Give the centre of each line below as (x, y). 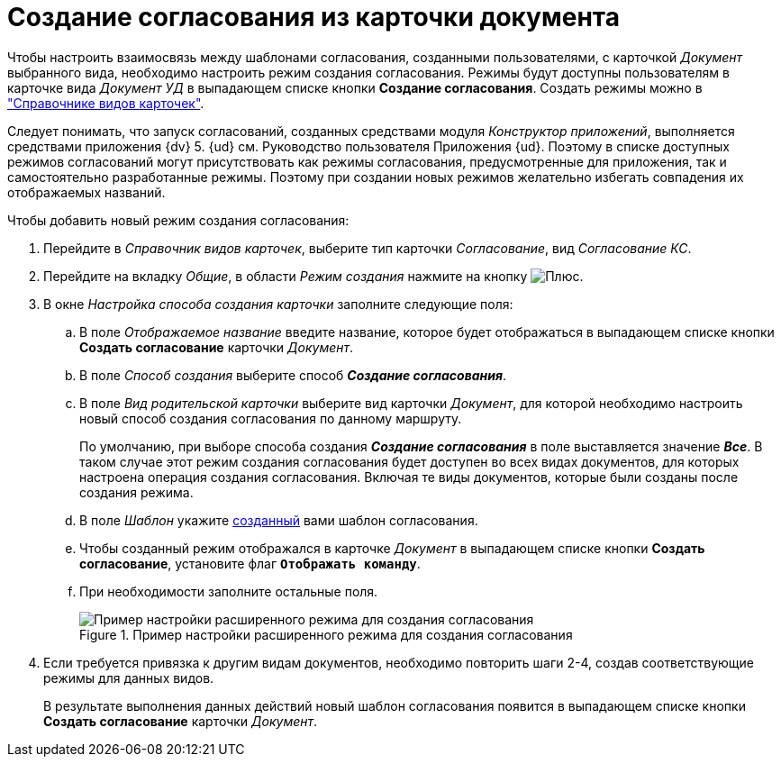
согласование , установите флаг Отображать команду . (250, 563)
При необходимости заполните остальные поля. (229, 591)
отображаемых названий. (86, 192)
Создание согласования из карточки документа (313, 17)
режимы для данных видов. (129, 678)
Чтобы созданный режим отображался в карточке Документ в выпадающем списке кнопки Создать (392, 548)
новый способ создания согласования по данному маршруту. (271, 418)
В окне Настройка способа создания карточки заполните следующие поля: (278, 304)
